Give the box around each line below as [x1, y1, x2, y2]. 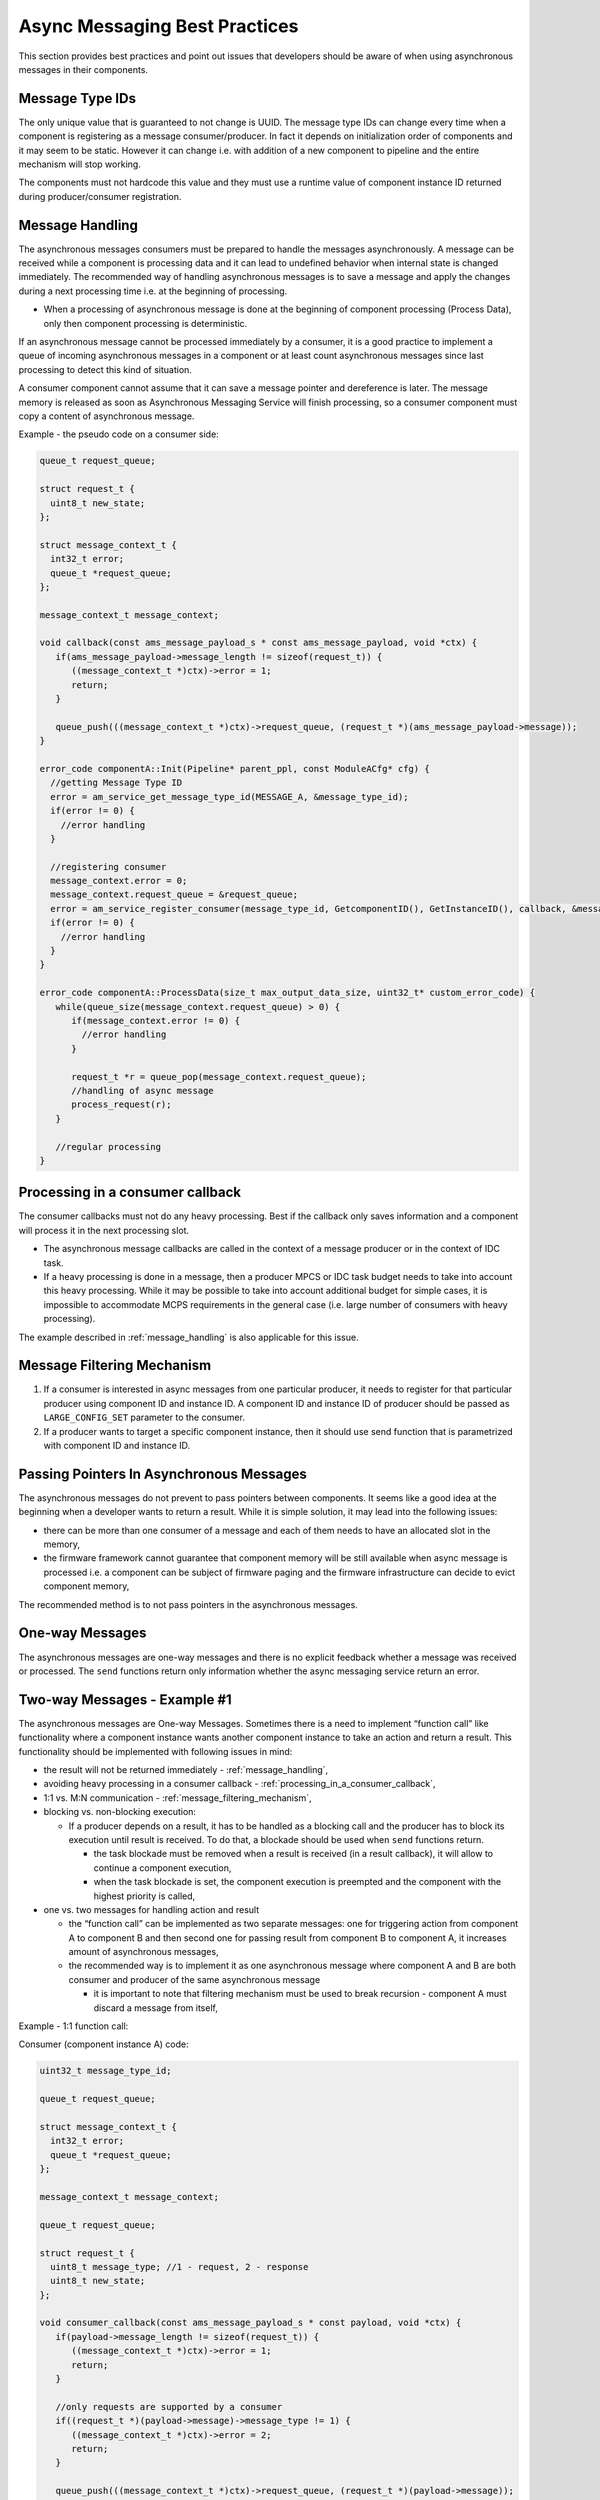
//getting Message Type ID [50, 777, 183, 789]
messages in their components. [18, 63, 149, 75]
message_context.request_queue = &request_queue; [50, 889, 299, 900]
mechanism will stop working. [18, 158, 142, 170]
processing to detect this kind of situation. [18, 363, 192, 375]
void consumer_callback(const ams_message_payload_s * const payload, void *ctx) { [39, 2317, 462, 2329]
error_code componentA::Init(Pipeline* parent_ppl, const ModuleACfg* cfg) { [39, 763, 430, 774]
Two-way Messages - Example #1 [18, 1691, 232, 1708]
